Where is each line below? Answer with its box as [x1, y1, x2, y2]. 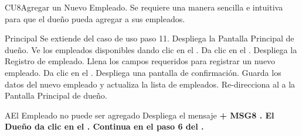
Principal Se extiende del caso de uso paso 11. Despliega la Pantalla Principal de [5, 32, 294, 44]
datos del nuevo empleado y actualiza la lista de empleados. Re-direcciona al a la [5, 78, 296, 90]
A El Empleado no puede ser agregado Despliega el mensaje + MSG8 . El [5, 109, 274, 121]
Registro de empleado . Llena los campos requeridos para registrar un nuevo [5, 55, 276, 67]
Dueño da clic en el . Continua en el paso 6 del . [5, 120, 204, 132]
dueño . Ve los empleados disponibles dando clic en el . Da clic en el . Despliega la [5, 43, 297, 55]
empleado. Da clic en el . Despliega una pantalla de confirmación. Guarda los [5, 66, 281, 78]
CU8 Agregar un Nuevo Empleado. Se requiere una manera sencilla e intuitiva [5, 1, 283, 13]
